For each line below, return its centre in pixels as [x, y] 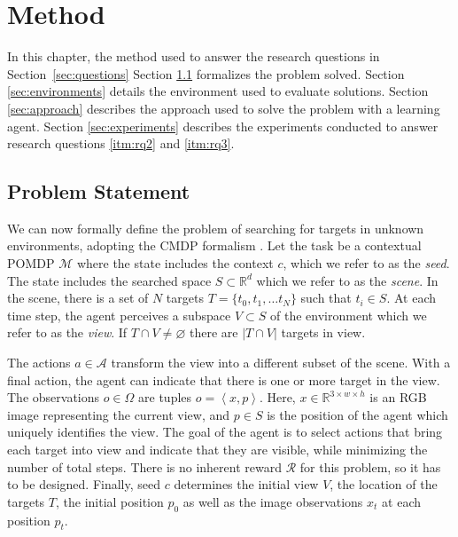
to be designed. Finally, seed [84, 484]
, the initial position [109, 501]
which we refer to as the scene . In [347, 280]
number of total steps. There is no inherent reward [144, 466]
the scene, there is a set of [78, 298]
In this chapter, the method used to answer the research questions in [194, 56]
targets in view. [323, 332]
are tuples [165, 397]
